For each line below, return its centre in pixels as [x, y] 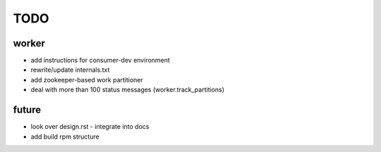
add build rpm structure [65, 137]
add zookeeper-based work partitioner [87, 80]
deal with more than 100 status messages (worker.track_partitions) [128, 90]
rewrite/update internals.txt [70, 70]
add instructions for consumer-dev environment [101, 61]
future [27, 110]
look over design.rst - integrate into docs [90, 127]
